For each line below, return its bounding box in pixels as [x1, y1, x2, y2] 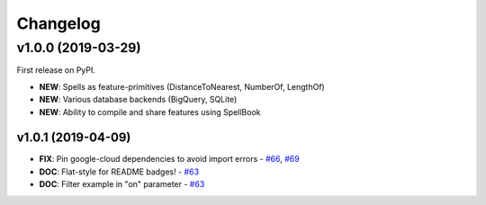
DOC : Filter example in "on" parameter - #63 [39, 179, 205, 190]
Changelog [16, 13, 101, 33]
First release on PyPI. [16, 65, 96, 76]
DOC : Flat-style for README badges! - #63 [39, 166, 200, 177]
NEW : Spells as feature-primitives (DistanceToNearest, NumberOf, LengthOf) [39, 81, 326, 92]
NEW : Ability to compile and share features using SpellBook [39, 106, 261, 117]
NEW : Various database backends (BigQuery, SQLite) [39, 94, 238, 105]
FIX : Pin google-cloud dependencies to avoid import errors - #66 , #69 [39, 154, 301, 165]
